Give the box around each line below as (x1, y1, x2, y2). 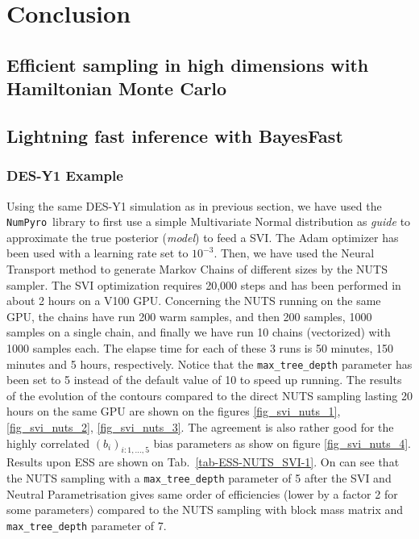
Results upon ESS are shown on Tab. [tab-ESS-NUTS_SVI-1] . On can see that (6, 453, 400, 470)
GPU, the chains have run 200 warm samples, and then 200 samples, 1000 (6, 307, 372, 324)
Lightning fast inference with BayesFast (6, 123, 343, 148)
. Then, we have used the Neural (214, 244, 375, 261)
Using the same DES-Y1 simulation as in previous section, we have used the (6, 197, 382, 214)
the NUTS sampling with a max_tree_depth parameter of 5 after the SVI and (6, 469, 392, 486)
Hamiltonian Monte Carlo (6, 76, 227, 101)
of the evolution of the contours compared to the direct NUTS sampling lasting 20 (6, 386, 413, 403)
